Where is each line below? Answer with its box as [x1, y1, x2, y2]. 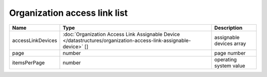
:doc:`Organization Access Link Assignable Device [62, 31, 180, 38]
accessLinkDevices [12, 37, 57, 44]
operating [214, 56, 237, 63]
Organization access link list [9, 7, 128, 18]
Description [214, 24, 243, 31]
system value [214, 62, 246, 69]
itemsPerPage [12, 59, 45, 66]
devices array [214, 40, 246, 47]
